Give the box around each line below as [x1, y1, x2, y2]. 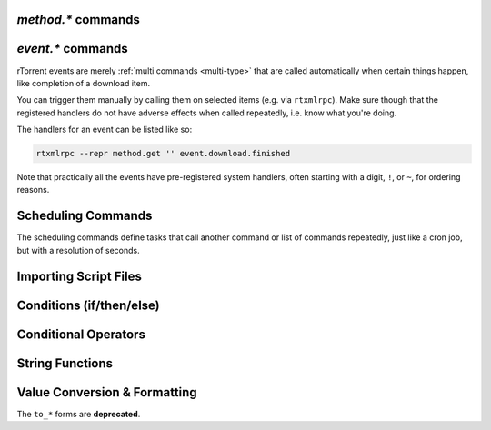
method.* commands [16, 12, 141, 27]
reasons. [16, 185, 50, 195]
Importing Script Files [16, 268, 143, 284]
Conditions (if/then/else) [16, 297, 160, 313]
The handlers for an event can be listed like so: [16, 124, 193, 135]
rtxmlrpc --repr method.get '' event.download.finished [35, 148, 291, 159]
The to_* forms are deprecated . [16, 408, 141, 419]
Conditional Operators [16, 326, 145, 342]
